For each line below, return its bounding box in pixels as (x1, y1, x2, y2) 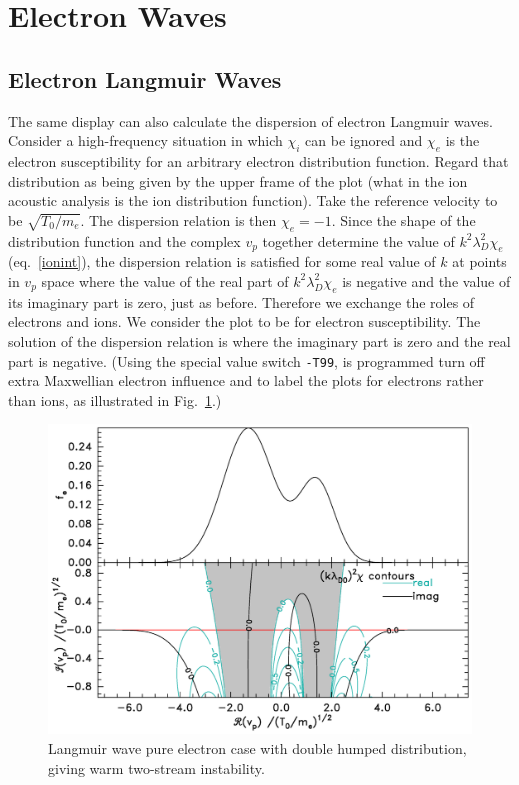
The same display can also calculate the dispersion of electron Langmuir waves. (8, 110, 493, 131)
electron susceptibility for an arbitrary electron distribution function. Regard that (8, 150, 509, 171)
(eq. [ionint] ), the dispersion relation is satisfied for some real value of (8, 251, 436, 272)
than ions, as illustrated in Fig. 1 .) (8, 389, 222, 410)
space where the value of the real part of (41, 270, 289, 291)
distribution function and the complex (8, 230, 241, 251)
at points (452, 251, 507, 272)
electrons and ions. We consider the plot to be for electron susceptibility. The (8, 311, 481, 332)
